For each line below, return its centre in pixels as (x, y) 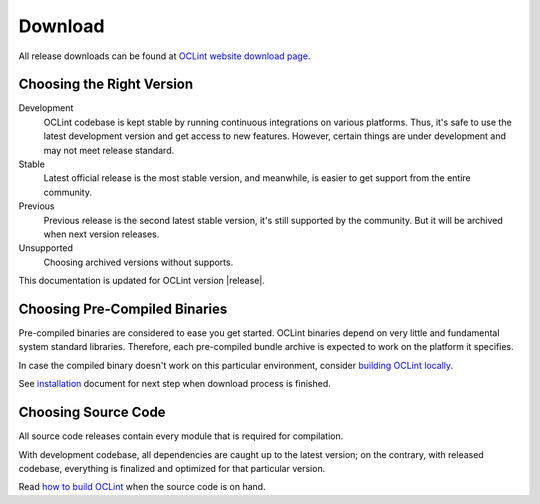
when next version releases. (101, 234)
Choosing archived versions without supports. (138, 262)
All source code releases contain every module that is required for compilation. (181, 436)
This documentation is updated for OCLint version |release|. (141, 281)
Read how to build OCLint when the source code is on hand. (142, 487)
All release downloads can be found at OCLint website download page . (164, 56)
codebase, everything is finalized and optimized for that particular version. (172, 468)
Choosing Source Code (92, 412)
